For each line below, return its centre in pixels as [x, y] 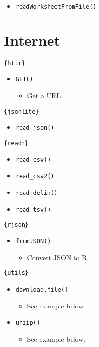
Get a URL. [45, 96]
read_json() [35, 128]
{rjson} [16, 225]
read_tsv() [33, 210]
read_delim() [37, 193]
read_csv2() [35, 176]
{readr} [16, 143]
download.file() [42, 289]
